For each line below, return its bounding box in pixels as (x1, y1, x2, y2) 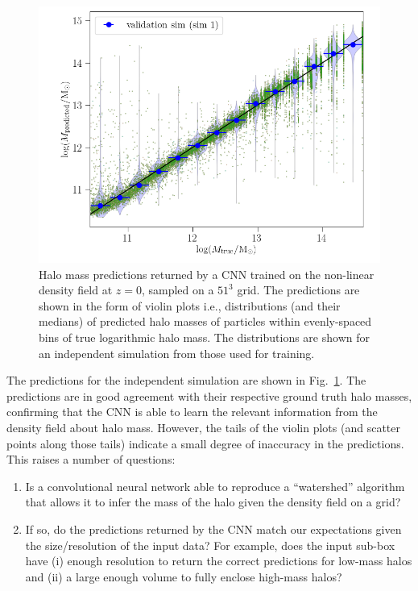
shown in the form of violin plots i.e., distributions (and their (39, 297, 341, 314)
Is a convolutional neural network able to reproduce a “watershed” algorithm (25, 477, 405, 494)
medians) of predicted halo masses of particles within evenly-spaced (39, 313, 372, 330)
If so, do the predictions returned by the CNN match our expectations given (25, 520, 402, 537)
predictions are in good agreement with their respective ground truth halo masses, (6, 387, 412, 404)
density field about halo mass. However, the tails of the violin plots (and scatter (6, 418, 400, 435)
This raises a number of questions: (6, 451, 176, 468)
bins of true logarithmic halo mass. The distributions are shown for (39, 328, 370, 345)
